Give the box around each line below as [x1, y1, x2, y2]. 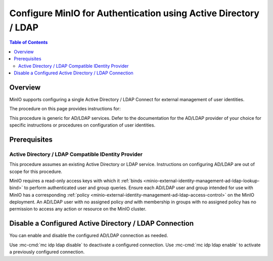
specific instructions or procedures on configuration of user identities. [9, 122, 156, 128]
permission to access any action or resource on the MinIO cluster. [9, 206, 147, 212]
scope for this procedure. [9, 168, 63, 175]
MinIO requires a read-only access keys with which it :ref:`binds [9, 178, 143, 184]
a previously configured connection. [9, 249, 85, 255]
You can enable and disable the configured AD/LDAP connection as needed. [9, 233, 168, 239]
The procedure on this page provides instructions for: [9, 106, 121, 112]
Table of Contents [9, 39, 48, 46]
